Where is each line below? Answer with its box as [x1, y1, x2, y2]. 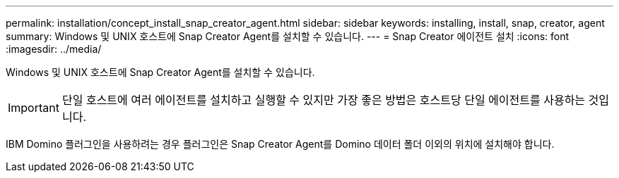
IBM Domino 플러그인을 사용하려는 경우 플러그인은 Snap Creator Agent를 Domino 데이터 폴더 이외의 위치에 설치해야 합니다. [6, 138, 555, 150]
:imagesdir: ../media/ [6, 43, 102, 55]
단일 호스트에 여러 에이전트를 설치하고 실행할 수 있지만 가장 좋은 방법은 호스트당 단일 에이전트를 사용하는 [61, 93, 586, 107]
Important [8, 101, 59, 115]
